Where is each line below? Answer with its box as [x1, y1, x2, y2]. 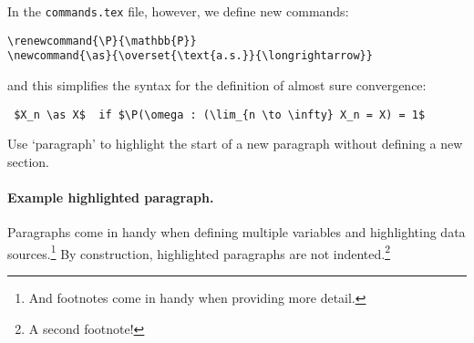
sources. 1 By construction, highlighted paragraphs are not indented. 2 [7, 241, 390, 263]
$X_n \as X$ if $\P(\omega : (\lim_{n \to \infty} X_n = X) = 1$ [14, 108, 426, 121]
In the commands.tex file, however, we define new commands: [7, 2, 349, 20]
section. [7, 151, 49, 171]
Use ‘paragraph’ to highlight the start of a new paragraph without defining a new [7, 134, 463, 153]
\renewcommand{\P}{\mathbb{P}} [7, 34, 197, 47]
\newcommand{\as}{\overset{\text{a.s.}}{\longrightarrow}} [7, 49, 373, 63]
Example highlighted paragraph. [7, 188, 214, 206]
